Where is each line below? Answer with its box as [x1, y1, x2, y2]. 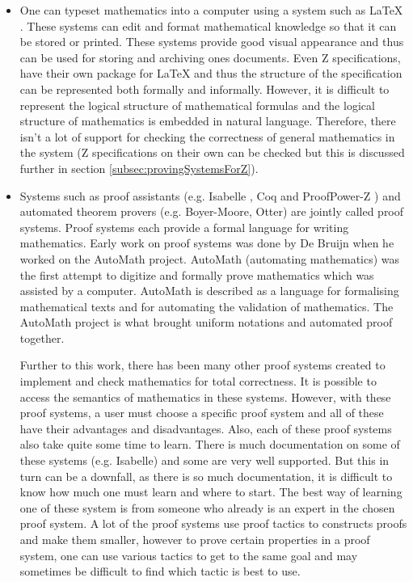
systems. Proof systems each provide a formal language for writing [19, 218, 349, 235]
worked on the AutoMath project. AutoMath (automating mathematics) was [19, 250, 400, 267]
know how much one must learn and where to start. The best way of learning [19, 483, 402, 500]
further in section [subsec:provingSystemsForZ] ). [19, 159, 259, 176]
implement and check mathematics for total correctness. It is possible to [19, 373, 377, 390]
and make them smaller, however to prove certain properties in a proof [19, 531, 370, 547]
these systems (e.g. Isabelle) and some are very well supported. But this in [19, 452, 390, 469]
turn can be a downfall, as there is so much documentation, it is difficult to [19, 467, 393, 484]
